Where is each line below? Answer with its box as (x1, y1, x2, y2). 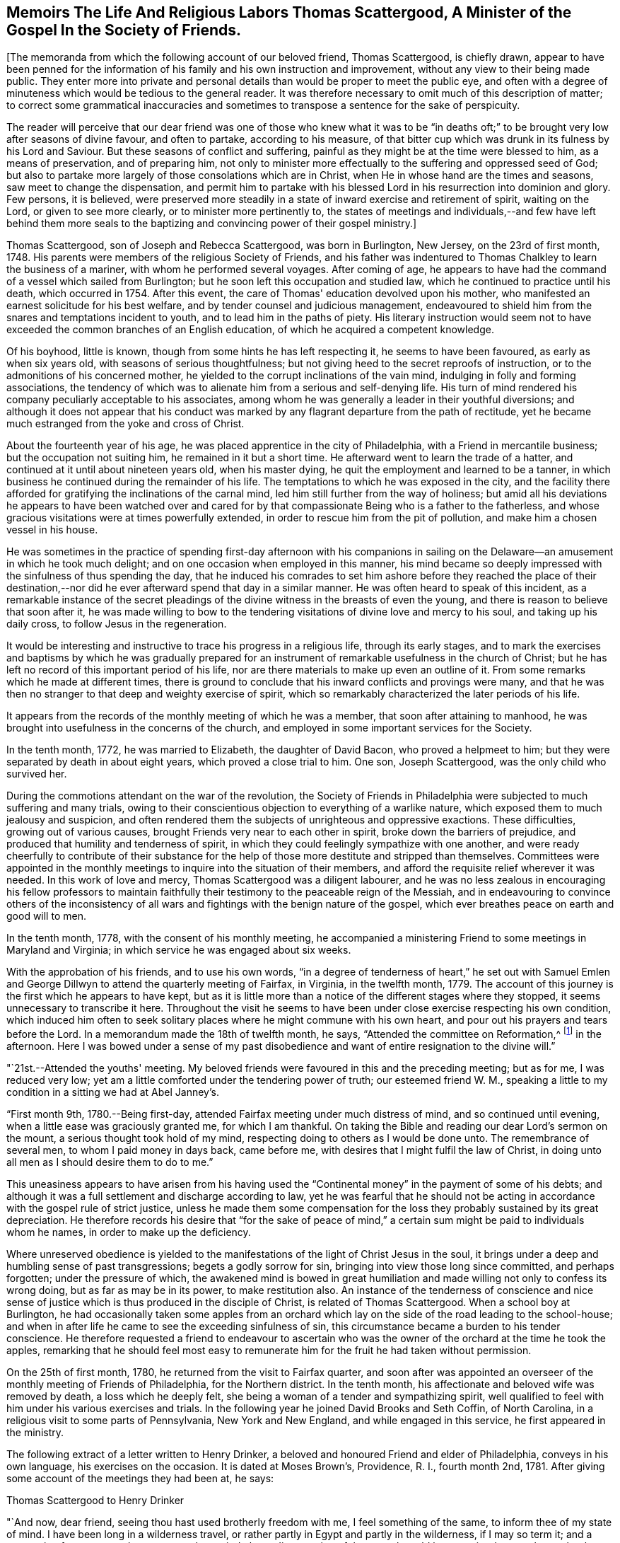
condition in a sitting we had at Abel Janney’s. (6, 1086, 219, 1099)
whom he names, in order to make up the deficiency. (6, 1226, 251, 1239)
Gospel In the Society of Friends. (6, 21, 242, 39)
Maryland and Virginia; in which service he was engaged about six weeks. (6, 944, 351, 957)
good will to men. (6, 910, 86, 923)
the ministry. (6, 1426, 64, 1439)
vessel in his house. (6, 524, 98, 536)
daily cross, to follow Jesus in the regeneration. (6, 618, 227, 630)
